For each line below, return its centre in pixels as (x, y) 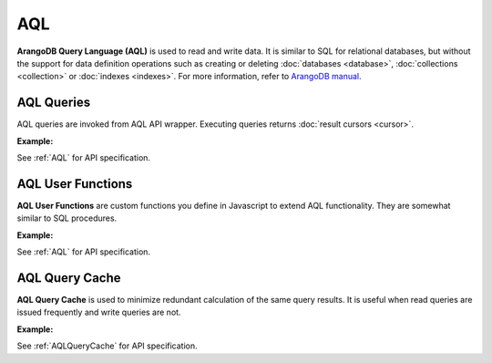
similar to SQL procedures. (67, 218)
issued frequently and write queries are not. (99, 312)
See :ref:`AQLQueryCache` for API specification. (107, 346)
